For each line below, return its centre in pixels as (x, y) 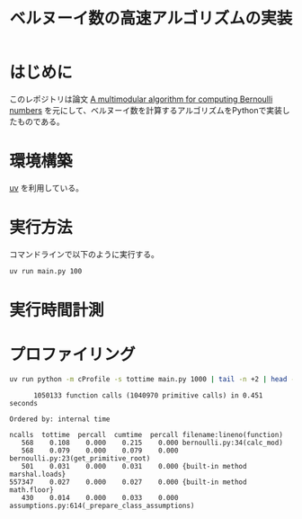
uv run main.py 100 (46, 271)
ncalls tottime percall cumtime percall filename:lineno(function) (146, 434)
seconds (24, 403)
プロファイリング (73, 355)
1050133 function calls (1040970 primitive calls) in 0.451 (148, 395)
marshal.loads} (38, 474)
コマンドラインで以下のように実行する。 (84, 254)
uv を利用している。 (46, 188)
